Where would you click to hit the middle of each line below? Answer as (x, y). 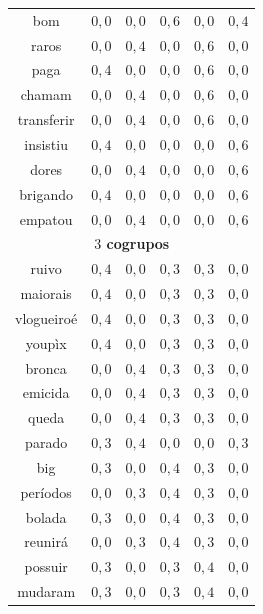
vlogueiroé (46, 317)
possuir (46, 566)
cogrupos (138, 243)
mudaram (46, 591)
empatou (46, 218)
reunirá (46, 541)
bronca (46, 367)
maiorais (46, 293)
